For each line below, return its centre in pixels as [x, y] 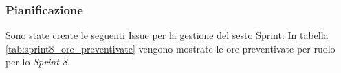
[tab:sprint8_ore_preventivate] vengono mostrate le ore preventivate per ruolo [170, 48]
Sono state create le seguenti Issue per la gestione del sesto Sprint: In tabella [167, 35]
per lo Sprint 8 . [38, 62]
